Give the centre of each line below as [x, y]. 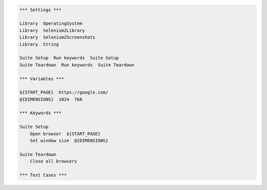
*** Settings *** [41, 10]
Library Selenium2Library [52, 30]
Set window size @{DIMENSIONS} [69, 141]
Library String [39, 44]
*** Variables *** [42, 79]
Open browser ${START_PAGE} [65, 134]
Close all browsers [54, 161]
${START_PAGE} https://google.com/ [64, 93]
